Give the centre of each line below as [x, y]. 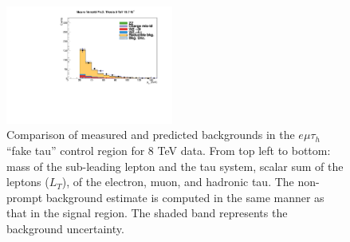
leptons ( [28, 182]
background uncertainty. [65, 228]
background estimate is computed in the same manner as [185, 197]
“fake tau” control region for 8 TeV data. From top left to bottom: [169, 150]
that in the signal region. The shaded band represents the [147, 213]
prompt [25, 197]
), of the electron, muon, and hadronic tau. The [178, 182]
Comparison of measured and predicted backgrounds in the [151, 135]
